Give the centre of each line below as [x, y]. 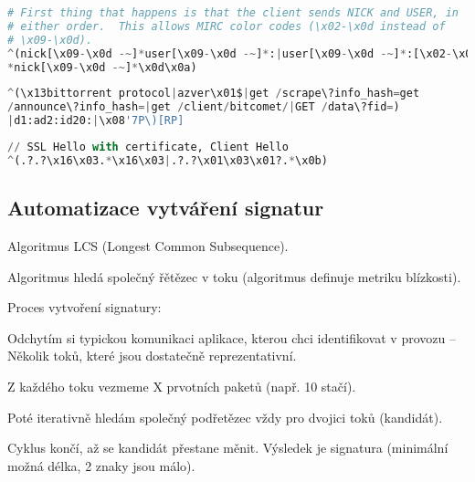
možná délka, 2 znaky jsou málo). [101, 465]
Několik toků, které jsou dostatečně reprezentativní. [152, 356]
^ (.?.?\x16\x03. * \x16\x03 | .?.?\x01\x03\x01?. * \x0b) [168, 160]
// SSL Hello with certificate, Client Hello [148, 147]
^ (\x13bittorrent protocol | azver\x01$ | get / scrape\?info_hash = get [214, 94]
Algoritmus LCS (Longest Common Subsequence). [148, 245]
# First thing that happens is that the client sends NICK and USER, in [233, 13]
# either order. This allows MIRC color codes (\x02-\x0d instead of [227, 26]
